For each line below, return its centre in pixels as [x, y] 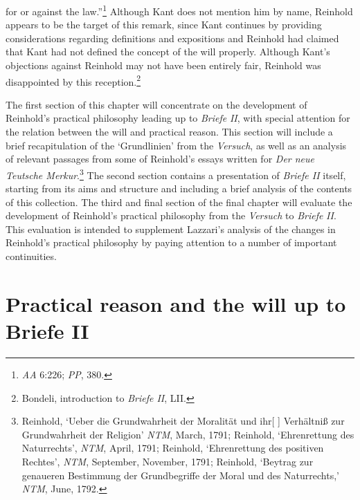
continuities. [31, 256]
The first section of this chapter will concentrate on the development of [156, 104]
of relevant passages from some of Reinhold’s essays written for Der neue [160, 159]
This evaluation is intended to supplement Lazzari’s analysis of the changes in [171, 229]
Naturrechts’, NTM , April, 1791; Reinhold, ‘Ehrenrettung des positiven [173, 448]
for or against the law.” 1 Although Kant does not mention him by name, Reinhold [179, 10]
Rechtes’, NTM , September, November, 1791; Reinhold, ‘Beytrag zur [168, 461]
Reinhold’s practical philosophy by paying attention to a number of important [171, 242]
